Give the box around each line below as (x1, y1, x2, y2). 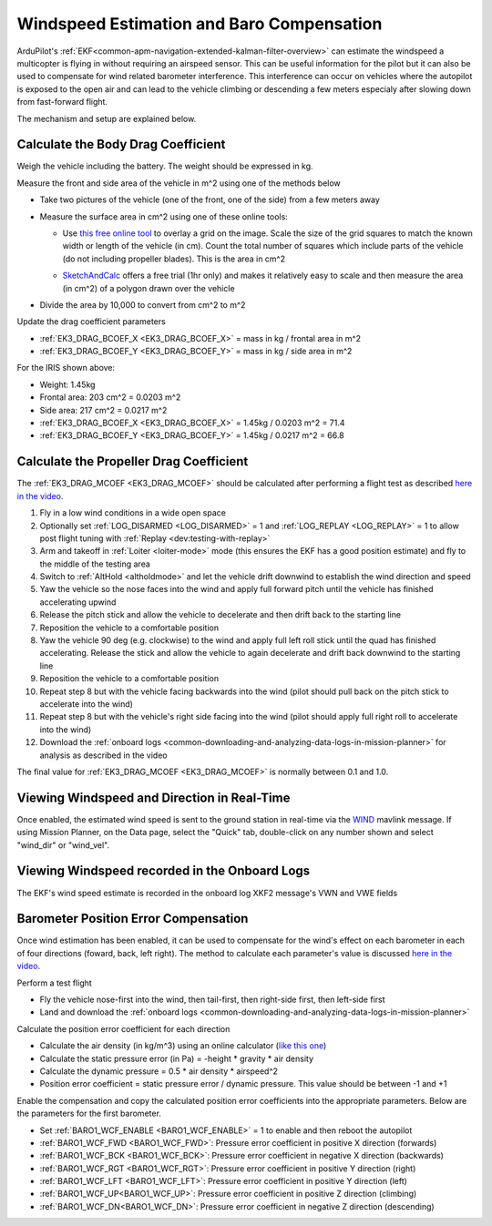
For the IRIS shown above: (16, 363, 116, 373)
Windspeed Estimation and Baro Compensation (16, 14, 383, 34)
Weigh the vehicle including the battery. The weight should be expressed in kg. (16, 160, 313, 172)
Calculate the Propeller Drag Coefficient (16, 454, 249, 469)
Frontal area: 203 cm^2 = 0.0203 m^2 (39, 392, 181, 403)
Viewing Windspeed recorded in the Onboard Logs (16, 863, 311, 879)
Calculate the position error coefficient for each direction (16, 1023, 231, 1034)
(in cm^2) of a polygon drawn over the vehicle (62, 282, 236, 293)
